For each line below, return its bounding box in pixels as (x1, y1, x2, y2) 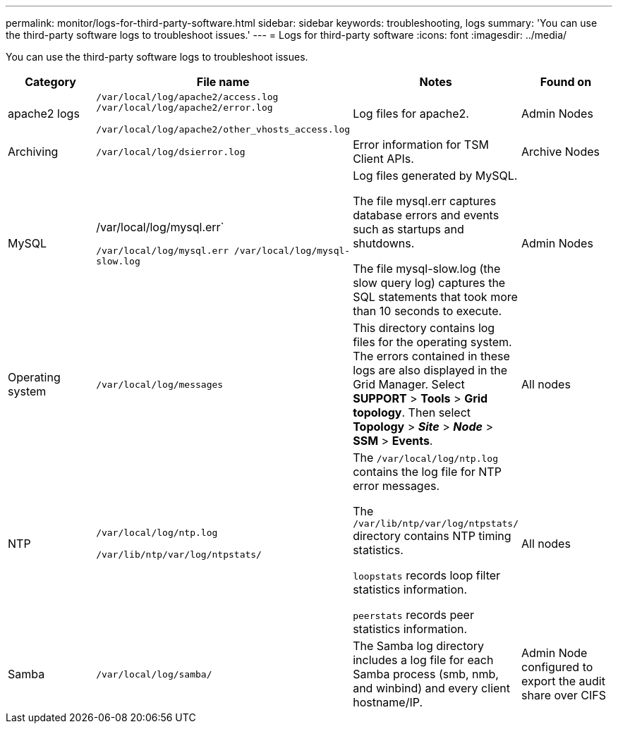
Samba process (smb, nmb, (353, 667, 499, 681)
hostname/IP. (353, 695, 423, 709)
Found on (540, 75, 592, 89)
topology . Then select (353, 405, 471, 419)
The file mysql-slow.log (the (353, 262, 501, 276)
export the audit (521, 674, 605, 688)
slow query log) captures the (353, 276, 506, 290)
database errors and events (353, 208, 499, 222)
